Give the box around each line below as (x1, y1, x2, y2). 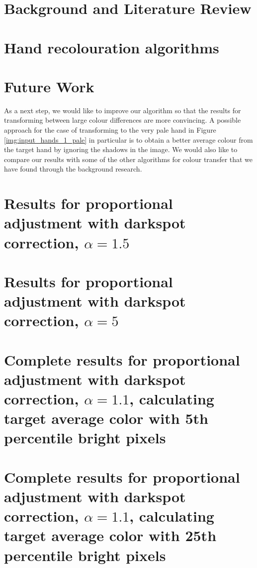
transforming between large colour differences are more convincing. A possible (4, 115, 241, 125)
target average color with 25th (4, 525, 217, 546)
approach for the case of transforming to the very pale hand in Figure (4, 125, 216, 135)
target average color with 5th (4, 408, 208, 428)
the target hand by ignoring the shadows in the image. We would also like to (4, 144, 238, 155)
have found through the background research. (4, 164, 142, 174)
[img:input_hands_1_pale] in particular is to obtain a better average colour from (4, 134, 253, 145)
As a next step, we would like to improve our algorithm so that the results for (4, 105, 241, 115)
